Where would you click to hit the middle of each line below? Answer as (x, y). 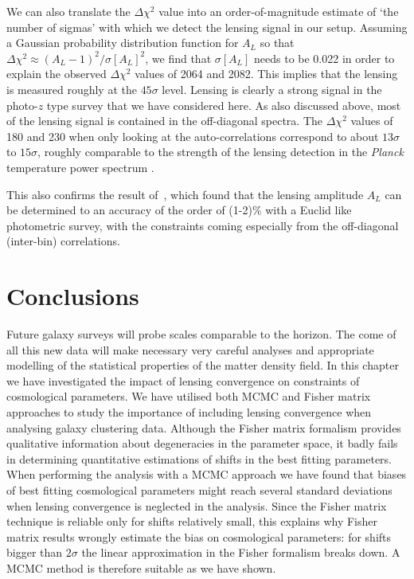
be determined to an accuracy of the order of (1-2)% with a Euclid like (179, 210)
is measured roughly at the (72, 89)
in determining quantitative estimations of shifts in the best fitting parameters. (199, 458)
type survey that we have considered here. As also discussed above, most (224, 105)
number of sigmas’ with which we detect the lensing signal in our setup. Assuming (207, 27)
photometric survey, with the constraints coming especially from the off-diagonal (203, 225)
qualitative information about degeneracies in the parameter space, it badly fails (202, 443)
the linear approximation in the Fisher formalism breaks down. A (241, 552)
